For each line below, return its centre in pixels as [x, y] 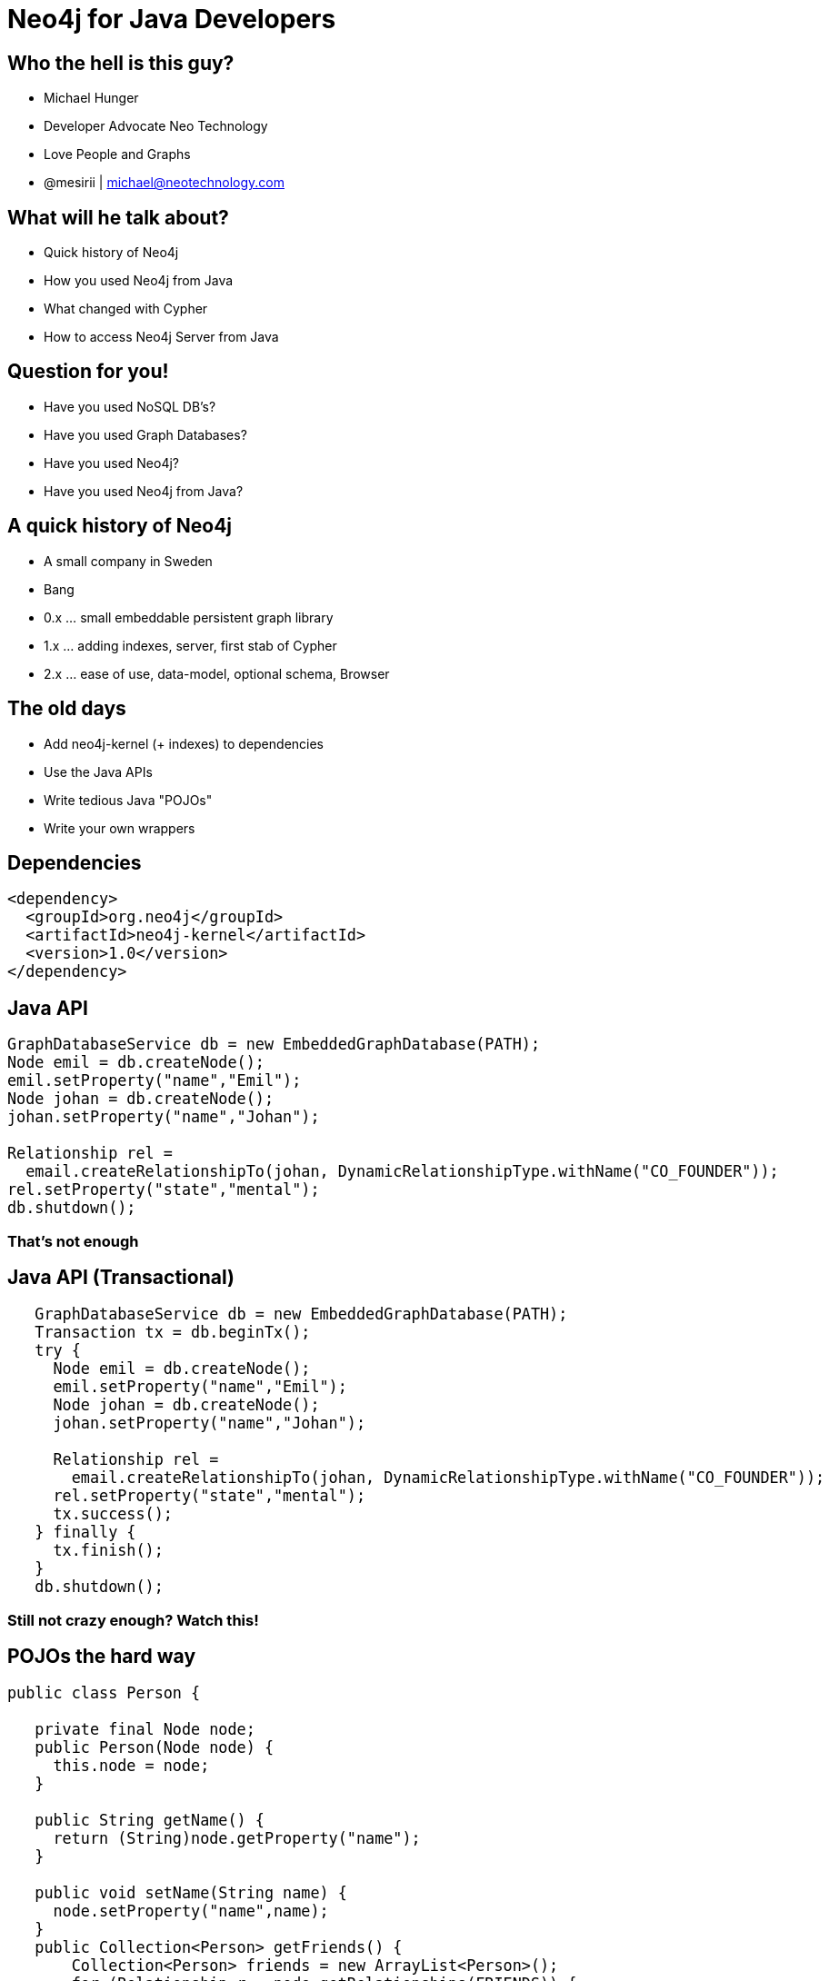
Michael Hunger [91, 98]
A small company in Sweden [128, 561]
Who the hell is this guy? [121, 63]
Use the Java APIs [98, 771]
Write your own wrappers [120, 828]
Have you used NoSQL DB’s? [130, 406]
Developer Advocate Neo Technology [156, 126]
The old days [67, 709]
